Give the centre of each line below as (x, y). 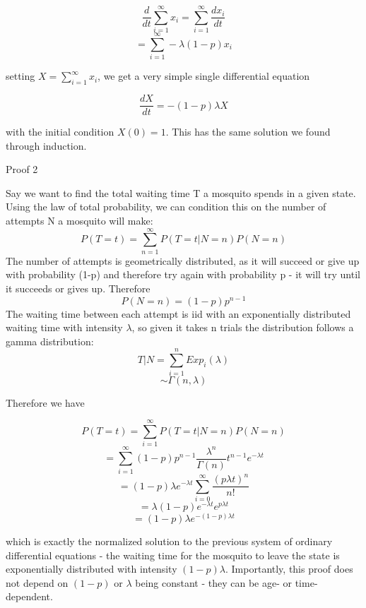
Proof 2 (22, 169)
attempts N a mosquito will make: (79, 221)
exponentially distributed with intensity (91, 569)
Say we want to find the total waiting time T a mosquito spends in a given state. (181, 192)
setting (20, 76)
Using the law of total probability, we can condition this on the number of (166, 207)
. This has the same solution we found (248, 132)
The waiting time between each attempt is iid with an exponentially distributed (178, 313)
